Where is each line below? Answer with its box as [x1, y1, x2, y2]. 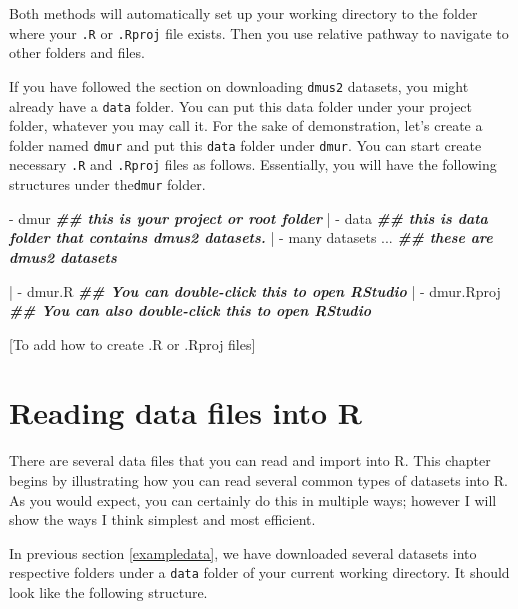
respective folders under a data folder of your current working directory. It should [9, 562, 510, 583]
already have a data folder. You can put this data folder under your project [9, 95, 473, 116]
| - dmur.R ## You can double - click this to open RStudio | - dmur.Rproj [9, 280, 501, 301]
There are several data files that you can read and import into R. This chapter [9, 450, 491, 471]
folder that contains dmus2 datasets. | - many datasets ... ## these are [9, 227, 493, 248]
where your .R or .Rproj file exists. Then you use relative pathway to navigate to [9, 22, 509, 43]
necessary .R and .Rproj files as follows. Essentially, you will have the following [9, 154, 497, 175]
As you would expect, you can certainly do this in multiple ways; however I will [9, 489, 497, 510]
